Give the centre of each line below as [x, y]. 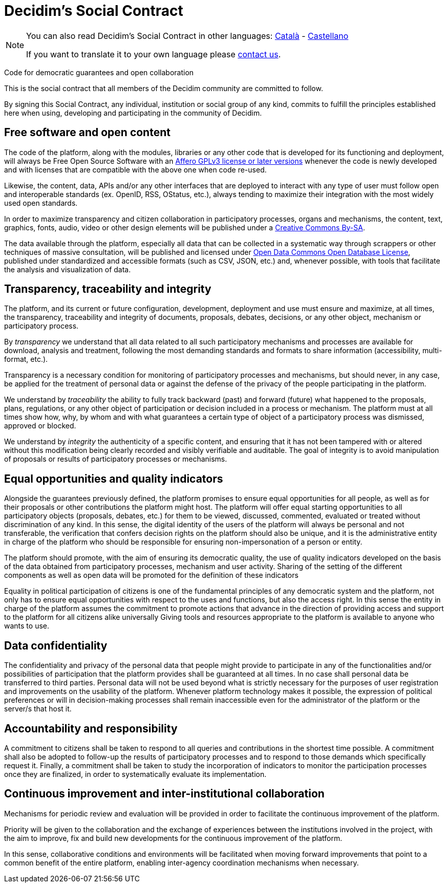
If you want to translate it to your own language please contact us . [154, 54]
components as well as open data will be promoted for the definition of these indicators [151, 575]
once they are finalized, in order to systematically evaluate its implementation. [135, 774]
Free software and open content [87, 133]
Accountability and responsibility [91, 728]
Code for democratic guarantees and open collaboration [99, 72]
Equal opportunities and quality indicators [114, 479]
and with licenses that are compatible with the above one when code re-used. [135, 169]
